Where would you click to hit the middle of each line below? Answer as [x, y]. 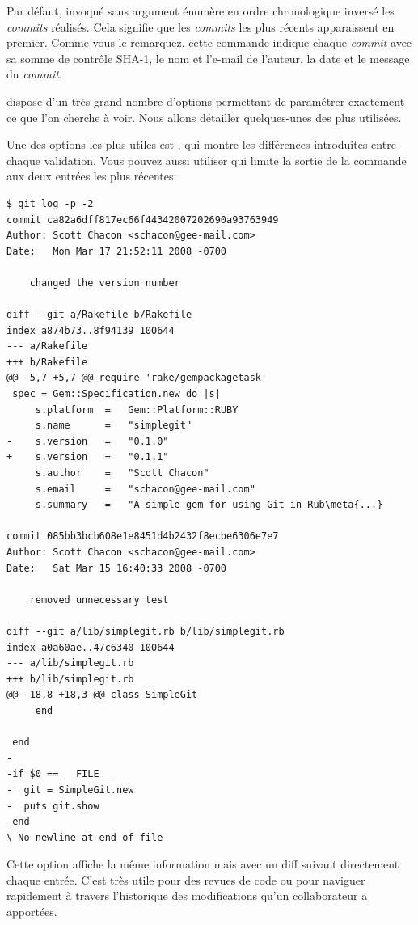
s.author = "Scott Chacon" [122, 473]
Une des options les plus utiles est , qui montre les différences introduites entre [201, 144]
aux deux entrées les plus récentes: [92, 176]
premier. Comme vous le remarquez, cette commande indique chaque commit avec [209, 42]
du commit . [34, 74]
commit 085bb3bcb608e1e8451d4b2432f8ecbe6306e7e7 [143, 536]
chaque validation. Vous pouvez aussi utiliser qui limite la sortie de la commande [207, 160]
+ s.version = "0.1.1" [88, 457]
